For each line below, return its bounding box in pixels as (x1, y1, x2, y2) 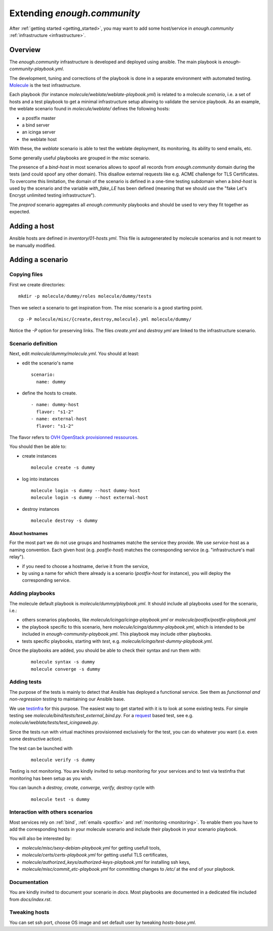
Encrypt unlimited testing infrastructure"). (9, 192, 96, 198)
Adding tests (9, 678, 42, 685)
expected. (9, 209, 30, 215)
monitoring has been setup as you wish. (9, 775, 93, 781)
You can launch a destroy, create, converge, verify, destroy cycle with (9, 784, 155, 791)
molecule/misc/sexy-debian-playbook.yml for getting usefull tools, (22, 845, 161, 851)
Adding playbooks (9, 590, 56, 597)
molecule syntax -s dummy (31, 659, 96, 665)
